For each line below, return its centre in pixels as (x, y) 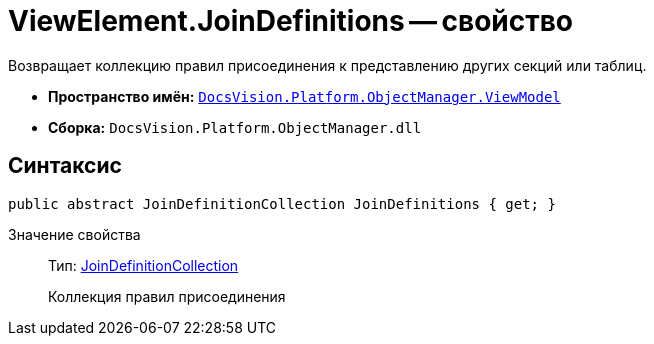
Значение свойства (74, 234)
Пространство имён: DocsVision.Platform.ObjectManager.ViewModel (304, 96)
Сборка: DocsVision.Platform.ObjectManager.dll (235, 127)
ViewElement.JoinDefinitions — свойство (291, 21)
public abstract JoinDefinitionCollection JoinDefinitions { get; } (282, 203)
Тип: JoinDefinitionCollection (143, 265)
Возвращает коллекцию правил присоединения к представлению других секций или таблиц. (327, 65)
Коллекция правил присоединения (167, 296)
